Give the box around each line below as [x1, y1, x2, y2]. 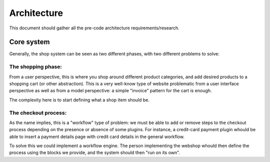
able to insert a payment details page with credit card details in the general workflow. [9, 134, 185, 140]
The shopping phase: [9, 63, 62, 70]
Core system [9, 38, 50, 46]
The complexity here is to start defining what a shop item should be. [9, 97, 150, 103]
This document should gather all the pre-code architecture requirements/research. [9, 25, 179, 31]
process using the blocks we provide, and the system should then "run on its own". [9, 150, 180, 156]
